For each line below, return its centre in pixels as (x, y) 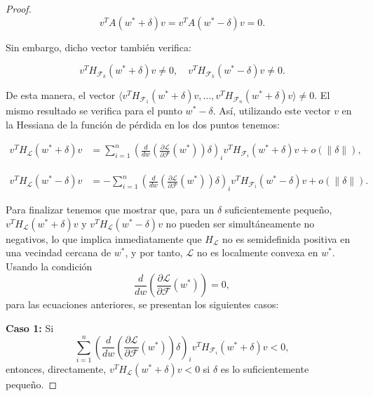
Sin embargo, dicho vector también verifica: (99, 47)
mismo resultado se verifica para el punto (94, 111)
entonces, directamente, (56, 368)
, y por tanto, (154, 252)
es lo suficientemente (265, 368)
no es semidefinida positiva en (286, 238)
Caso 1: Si (30, 328)
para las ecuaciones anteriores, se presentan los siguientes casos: (142, 304)
